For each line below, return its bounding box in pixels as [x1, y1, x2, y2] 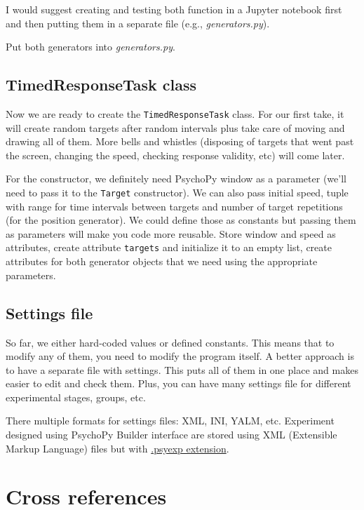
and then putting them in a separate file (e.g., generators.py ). [6, 15, 270, 30]
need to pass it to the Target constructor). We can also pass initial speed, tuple [6, 185, 349, 200]
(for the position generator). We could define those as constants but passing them [6, 213, 356, 227]
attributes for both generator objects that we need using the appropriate [6, 254, 318, 269]
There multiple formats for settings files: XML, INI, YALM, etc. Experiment [6, 413, 335, 428]
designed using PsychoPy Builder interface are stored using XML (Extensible [6, 427, 337, 442]
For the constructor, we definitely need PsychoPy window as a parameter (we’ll [6, 171, 346, 186]
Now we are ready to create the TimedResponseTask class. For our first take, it [6, 106, 344, 121]
